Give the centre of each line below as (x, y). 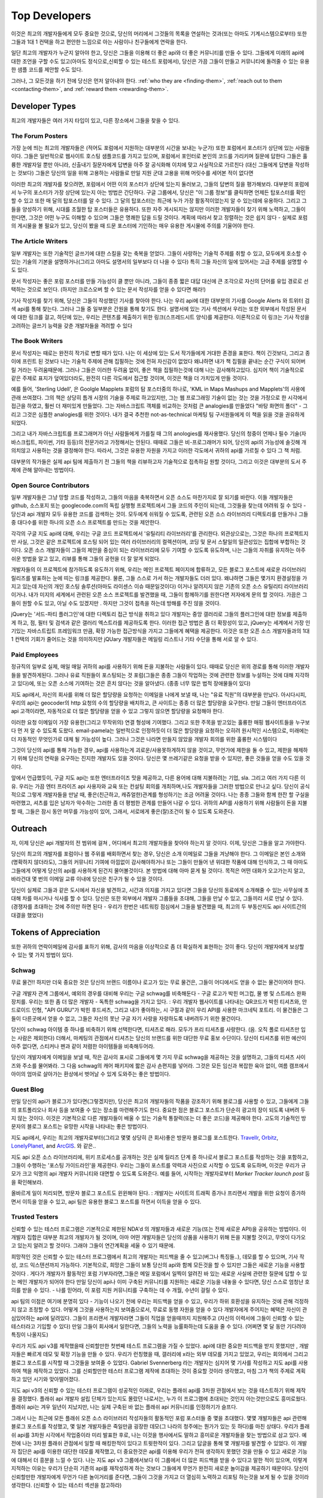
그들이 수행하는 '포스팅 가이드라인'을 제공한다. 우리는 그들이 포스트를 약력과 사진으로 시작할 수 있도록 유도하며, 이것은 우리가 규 (159, 1165)
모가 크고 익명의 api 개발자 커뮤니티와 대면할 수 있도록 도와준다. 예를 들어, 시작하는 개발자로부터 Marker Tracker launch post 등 (161, 1174)
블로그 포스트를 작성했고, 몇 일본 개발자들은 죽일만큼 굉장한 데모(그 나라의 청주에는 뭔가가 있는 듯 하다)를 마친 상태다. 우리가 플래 (160, 1427)
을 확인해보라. (27, 1182)
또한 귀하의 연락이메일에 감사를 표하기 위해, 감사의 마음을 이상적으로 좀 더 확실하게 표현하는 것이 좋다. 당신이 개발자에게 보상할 (158, 946)
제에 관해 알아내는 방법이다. (43, 470)
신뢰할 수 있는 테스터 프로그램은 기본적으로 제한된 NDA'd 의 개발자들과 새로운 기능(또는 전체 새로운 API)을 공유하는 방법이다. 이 (159, 1229)
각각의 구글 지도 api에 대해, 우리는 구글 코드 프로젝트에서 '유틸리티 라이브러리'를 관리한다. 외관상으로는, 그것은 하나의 (147, 533)
